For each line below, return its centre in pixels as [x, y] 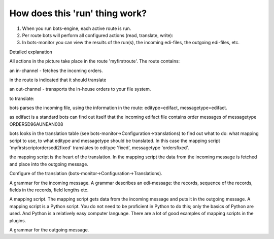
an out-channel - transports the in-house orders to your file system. [80, 89]
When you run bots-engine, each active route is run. [77, 28]
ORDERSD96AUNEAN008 [36, 124]
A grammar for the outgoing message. [49, 230]
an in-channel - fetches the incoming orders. [56, 71]
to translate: [22, 98]
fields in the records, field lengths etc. [49, 190]
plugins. [18, 220]
